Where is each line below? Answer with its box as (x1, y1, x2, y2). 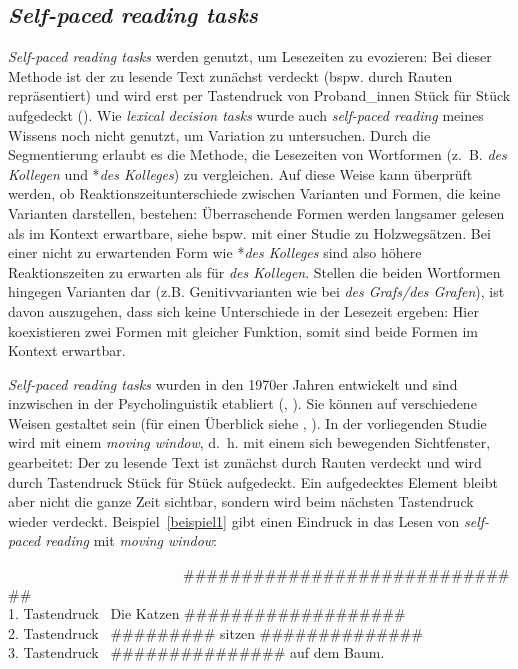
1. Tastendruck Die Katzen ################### (8, 603, 406, 624)
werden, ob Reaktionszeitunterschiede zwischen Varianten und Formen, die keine (8, 183, 501, 204)
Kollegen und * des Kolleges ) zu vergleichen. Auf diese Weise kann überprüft (8, 163, 473, 184)
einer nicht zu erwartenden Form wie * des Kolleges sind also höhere (8, 242, 422, 263)
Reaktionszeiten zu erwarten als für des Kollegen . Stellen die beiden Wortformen (8, 261, 501, 282)
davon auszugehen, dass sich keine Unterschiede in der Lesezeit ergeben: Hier (8, 300, 479, 321)
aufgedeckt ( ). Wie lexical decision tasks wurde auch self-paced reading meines (8, 104, 484, 125)
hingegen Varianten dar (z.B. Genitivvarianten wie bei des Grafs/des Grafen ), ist (8, 281, 505, 302)
